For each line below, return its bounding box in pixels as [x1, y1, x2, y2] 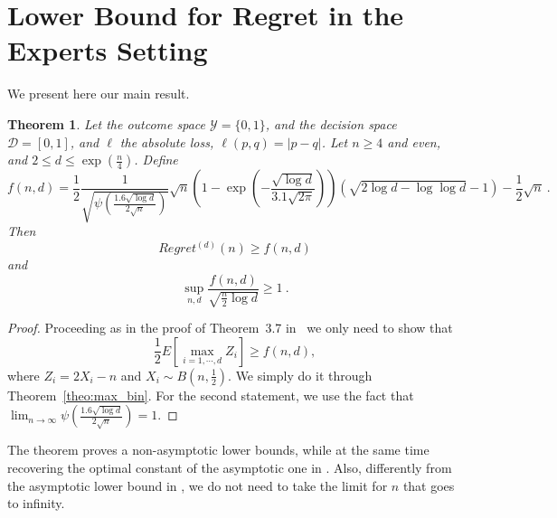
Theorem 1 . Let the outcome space [7, 114, 205, 133]
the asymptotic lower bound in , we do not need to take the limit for [7, 476, 388, 494]
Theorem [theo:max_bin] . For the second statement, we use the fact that [7, 385, 414, 404]
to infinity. [7, 494, 65, 513]
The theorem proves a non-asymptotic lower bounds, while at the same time [7, 440, 430, 459]
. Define [134, 150, 178, 169]
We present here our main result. [7, 84, 190, 103]
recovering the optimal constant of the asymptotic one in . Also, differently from [7, 457, 452, 476]
